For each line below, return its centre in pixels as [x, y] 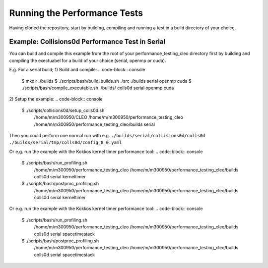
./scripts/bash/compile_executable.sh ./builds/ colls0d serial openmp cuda [98, 88]
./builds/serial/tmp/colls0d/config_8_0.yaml [66, 143]
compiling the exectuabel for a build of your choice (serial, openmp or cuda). [88, 60]
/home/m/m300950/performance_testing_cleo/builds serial [95, 124]
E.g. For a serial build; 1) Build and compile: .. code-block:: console [77, 70]
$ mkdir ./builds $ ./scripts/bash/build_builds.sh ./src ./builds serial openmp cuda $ [106, 81]
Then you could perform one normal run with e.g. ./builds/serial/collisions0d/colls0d [107, 135]
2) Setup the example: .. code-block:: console [56, 99]
